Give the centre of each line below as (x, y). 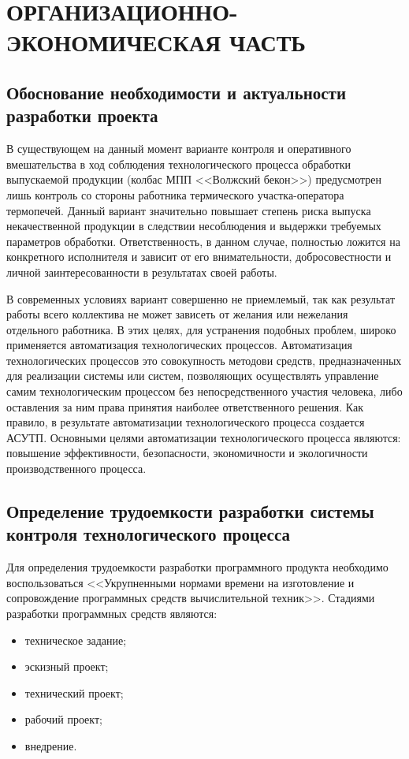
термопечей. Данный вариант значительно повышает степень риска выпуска (189, 210)
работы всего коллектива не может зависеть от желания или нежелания (177, 314)
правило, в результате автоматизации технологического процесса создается (186, 422)
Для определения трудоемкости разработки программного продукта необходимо (197, 567)
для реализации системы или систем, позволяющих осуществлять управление (193, 376)
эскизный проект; (67, 666)
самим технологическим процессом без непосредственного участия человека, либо (204, 391)
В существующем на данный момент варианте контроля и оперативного (179, 149)
